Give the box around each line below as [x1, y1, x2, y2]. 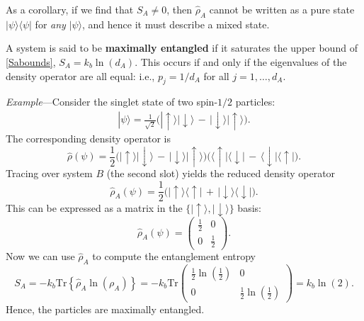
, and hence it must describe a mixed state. [82, 16, 270, 31]
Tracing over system [6, 166, 93, 181]
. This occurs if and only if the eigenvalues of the [135, 54, 347, 69]
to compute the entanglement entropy [92, 249, 256, 264]
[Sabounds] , [6, 54, 56, 69]
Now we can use [6, 249, 75, 264]
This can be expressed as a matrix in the [6, 201, 183, 215]
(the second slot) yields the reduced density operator [106, 166, 336, 181]
